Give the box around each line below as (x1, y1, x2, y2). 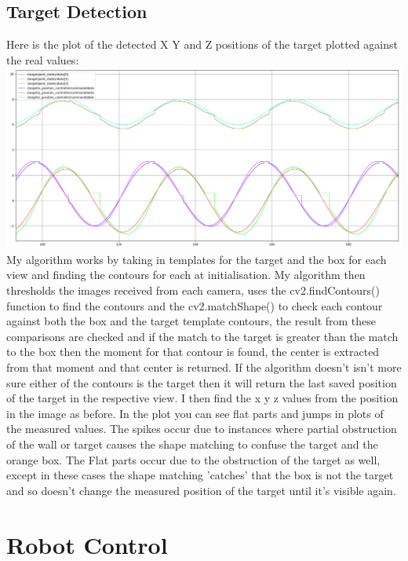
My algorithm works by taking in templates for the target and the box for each (6, 251, 387, 267)
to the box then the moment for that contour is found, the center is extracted (6, 343, 380, 360)
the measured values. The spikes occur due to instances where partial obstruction (6, 420, 397, 437)
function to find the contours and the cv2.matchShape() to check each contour (6, 297, 383, 313)
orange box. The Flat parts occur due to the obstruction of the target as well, (6, 451, 381, 467)
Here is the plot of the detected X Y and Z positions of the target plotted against (6, 36, 398, 53)
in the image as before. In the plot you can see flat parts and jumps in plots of (6, 405, 384, 421)
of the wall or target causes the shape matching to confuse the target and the (6, 435, 378, 452)
